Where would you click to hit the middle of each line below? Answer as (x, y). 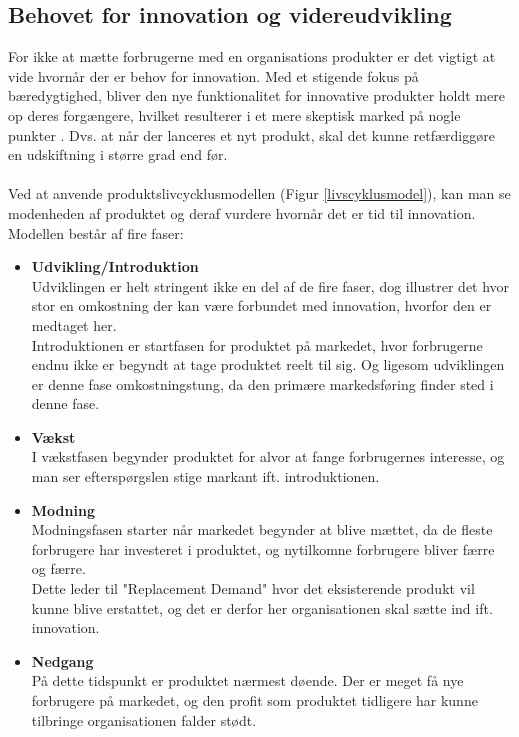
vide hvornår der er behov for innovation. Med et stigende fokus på (213, 75)
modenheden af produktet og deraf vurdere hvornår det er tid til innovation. (242, 212)
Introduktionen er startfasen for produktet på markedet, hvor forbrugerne (257, 344)
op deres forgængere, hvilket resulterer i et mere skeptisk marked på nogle (234, 114)
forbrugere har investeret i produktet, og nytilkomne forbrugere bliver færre (263, 548)
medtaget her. (74, 324)
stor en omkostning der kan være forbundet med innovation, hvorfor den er (261, 305)
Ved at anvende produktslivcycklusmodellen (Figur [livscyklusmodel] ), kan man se (259, 193)
